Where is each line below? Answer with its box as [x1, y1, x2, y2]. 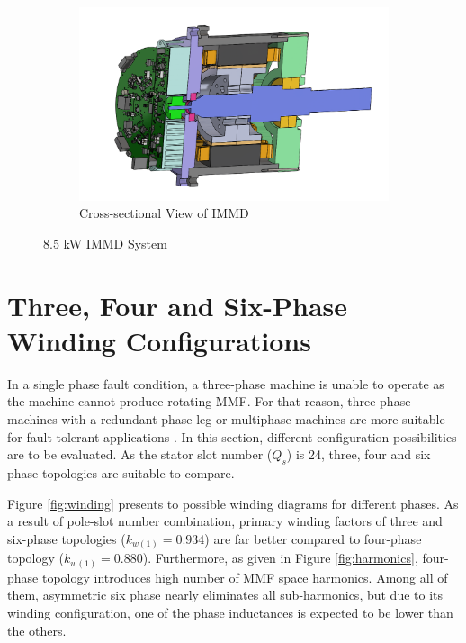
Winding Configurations [7, 321, 311, 358]
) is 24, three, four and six [286, 445, 431, 464]
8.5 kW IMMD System [43, 233, 167, 252]
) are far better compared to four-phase [204, 529, 422, 548]
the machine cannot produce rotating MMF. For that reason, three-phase [7, 392, 411, 411]
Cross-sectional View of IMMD [79, 204, 249, 222]
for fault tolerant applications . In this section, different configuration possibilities [7, 427, 457, 446]
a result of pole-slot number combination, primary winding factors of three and [7, 512, 443, 530]
